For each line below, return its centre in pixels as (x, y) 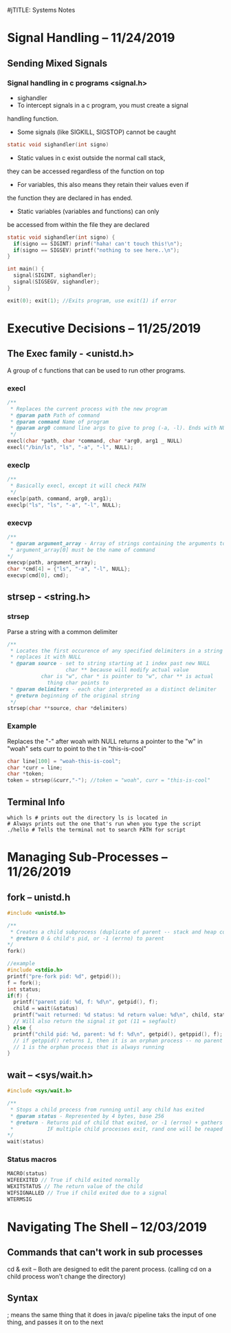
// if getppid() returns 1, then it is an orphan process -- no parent (118, 1040)
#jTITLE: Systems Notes (41, 10)
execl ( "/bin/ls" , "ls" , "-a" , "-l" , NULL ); (70, 448)
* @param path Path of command (55, 415)
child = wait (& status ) (46, 1009)
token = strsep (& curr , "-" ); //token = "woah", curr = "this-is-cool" (109, 780)
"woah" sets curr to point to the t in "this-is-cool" (77, 749)
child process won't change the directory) (66, 1276)
